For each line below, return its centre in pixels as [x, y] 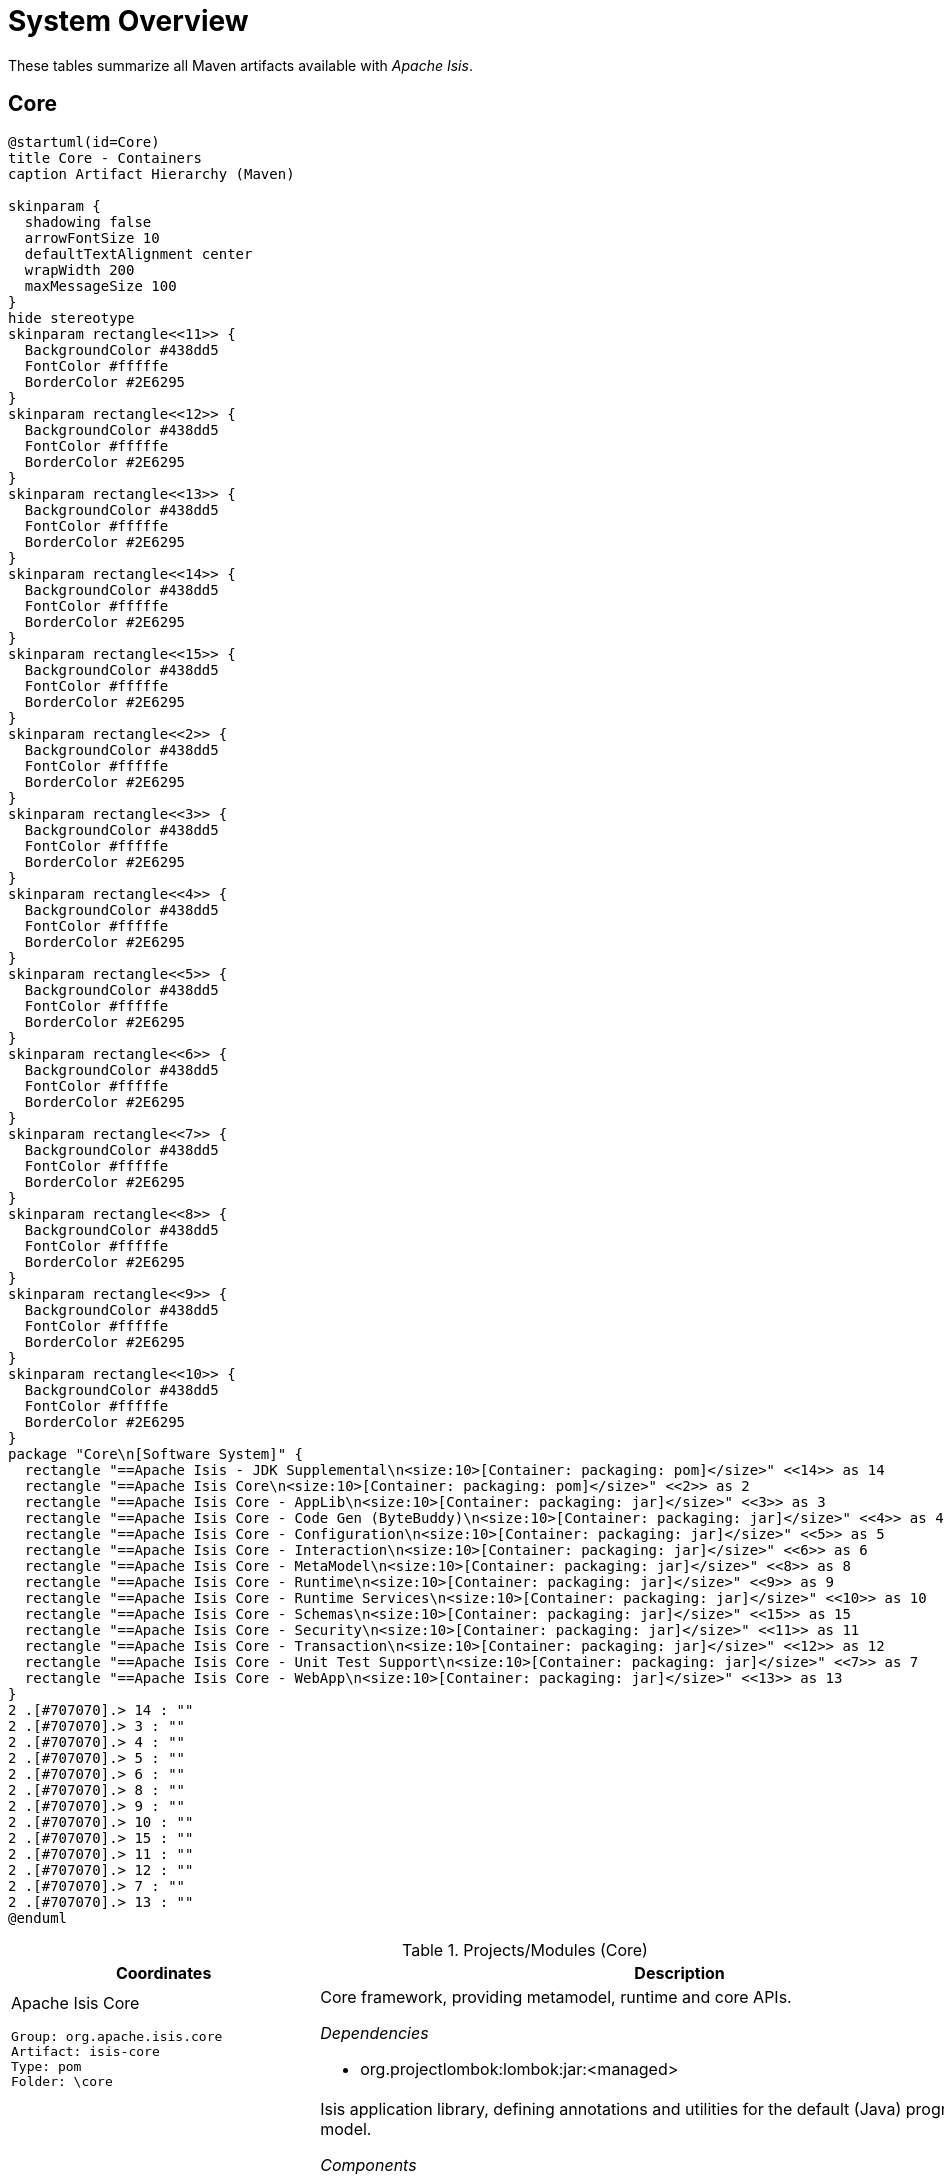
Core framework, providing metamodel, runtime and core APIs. [556, 1996]
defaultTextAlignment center [138, 253]
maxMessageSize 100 [100, 285]
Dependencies [374, 2032]
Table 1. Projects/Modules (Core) [524, 1949]
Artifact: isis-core [85, 2051]
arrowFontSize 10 [92, 237]
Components [368, 2164]
